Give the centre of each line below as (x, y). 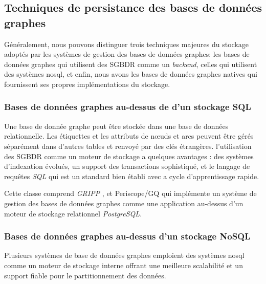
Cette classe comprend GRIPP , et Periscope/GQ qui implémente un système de (130, 193)
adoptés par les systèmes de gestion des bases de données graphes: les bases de (127, 54)
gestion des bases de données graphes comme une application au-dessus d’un (124, 203)
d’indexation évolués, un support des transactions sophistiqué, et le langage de (127, 166)
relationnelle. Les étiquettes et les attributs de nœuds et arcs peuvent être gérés (129, 136)
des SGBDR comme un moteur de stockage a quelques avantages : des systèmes (129, 156)
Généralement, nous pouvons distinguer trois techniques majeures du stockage (126, 44)
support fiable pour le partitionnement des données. (85, 275)
